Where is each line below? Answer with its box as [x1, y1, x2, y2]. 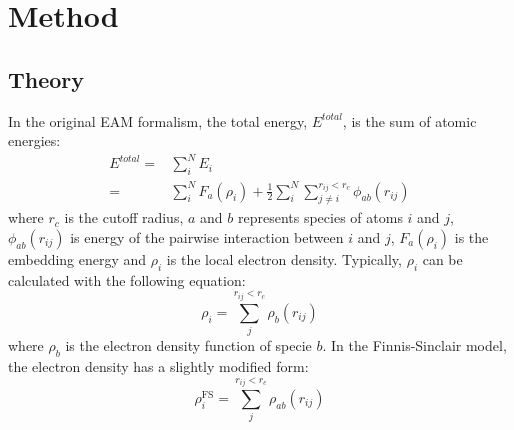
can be [422, 249, 463, 270]
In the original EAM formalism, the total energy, [8, 110, 308, 131]
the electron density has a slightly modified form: [8, 355, 309, 376]
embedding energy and [8, 249, 147, 270]
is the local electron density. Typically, [166, 249, 402, 270]
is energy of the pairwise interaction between [70, 227, 344, 248]
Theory [8, 63, 85, 94]
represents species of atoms [237, 207, 403, 228]
